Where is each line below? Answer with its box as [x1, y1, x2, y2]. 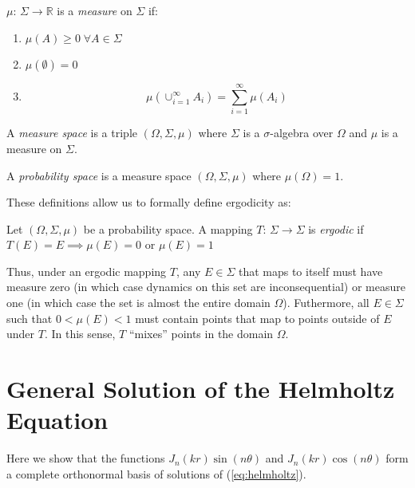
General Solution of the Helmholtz [6, 372, 395, 405]
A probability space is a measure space [6, 167, 192, 183]
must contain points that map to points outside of [135, 309, 380, 326]
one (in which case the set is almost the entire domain [6, 294, 271, 311]
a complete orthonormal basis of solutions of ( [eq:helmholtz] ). [6, 465, 306, 482]
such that [6, 309, 53, 326]
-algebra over [270, 124, 334, 141]
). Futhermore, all [283, 294, 370, 311]
